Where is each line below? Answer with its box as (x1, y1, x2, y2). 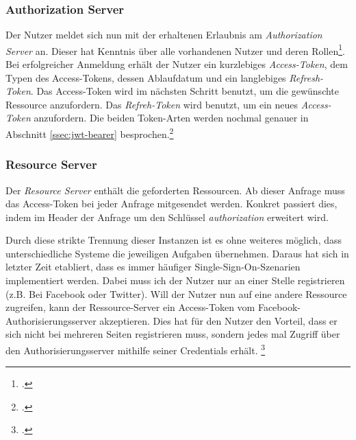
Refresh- (289, 70, 324, 84)
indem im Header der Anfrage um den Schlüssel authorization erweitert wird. (5, 209, 329, 224)
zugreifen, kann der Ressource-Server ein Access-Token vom (5, 300, 255, 314)
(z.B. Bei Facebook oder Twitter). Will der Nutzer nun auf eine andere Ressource (5, 286, 347, 301)
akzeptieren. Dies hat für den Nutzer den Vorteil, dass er (99, 313, 338, 327)
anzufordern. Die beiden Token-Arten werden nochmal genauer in (34, 111, 309, 125)
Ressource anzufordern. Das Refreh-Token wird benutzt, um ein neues (5, 97, 298, 111)
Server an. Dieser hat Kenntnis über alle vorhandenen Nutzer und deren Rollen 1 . (5, 41, 345, 58)
